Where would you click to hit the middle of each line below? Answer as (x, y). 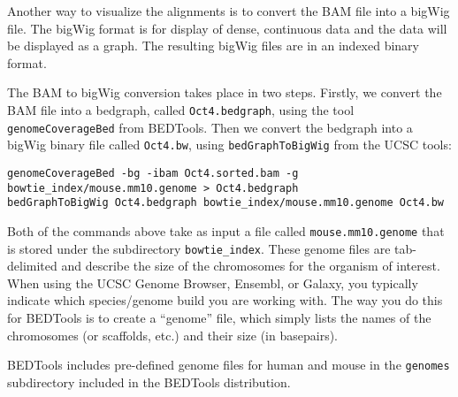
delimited (32, 266)
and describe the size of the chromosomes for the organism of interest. (251, 266)
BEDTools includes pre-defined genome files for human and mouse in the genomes (229, 365)
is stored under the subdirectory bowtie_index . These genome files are (199, 248)
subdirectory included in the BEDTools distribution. (149, 382)
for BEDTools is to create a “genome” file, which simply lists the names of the (219, 317)
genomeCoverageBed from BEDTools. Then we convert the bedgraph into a (210, 127)
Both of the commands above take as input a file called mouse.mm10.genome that (226, 230)
